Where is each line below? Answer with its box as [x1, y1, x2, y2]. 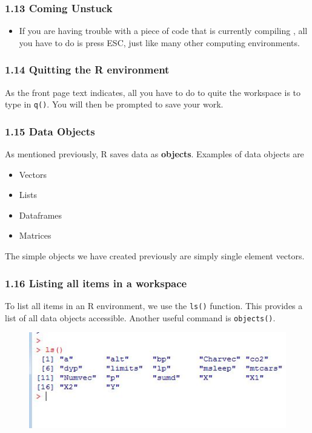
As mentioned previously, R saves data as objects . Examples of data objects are [5, 148, 304, 160]
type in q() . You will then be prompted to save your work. [5, 98, 224, 111]
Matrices [19, 229, 51, 242]
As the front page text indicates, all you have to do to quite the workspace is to [5, 86, 301, 98]
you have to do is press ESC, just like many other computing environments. [19, 36, 300, 49]
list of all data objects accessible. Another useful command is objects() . [5, 311, 276, 324]
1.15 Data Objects [5, 123, 95, 138]
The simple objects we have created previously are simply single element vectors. [5, 250, 305, 262]
